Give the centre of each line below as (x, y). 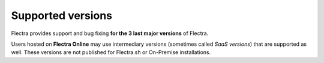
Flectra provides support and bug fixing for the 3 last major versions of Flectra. (110, 33)
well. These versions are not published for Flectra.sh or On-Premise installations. (111, 52)
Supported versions (62, 15)
